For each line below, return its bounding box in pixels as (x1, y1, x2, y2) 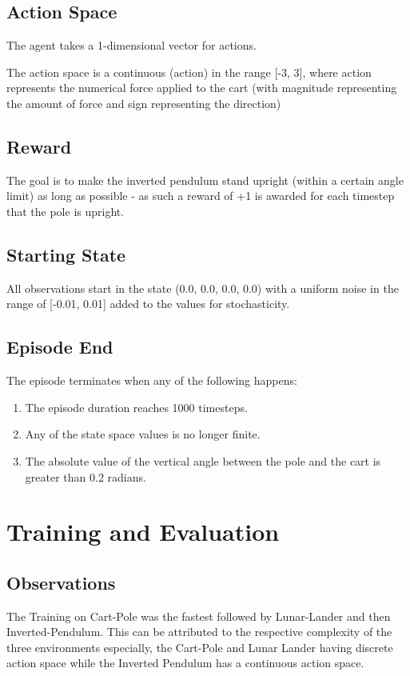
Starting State (6, 242, 126, 266)
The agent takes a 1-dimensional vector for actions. (6, 37, 257, 54)
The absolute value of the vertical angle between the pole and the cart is (25, 452, 381, 469)
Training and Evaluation (6, 515, 280, 548)
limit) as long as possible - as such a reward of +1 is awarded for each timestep (6, 187, 395, 204)
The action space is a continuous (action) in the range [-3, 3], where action (6, 63, 372, 80)
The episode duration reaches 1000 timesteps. (25, 398, 248, 415)
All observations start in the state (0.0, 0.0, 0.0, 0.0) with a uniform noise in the (6, 279, 399, 296)
